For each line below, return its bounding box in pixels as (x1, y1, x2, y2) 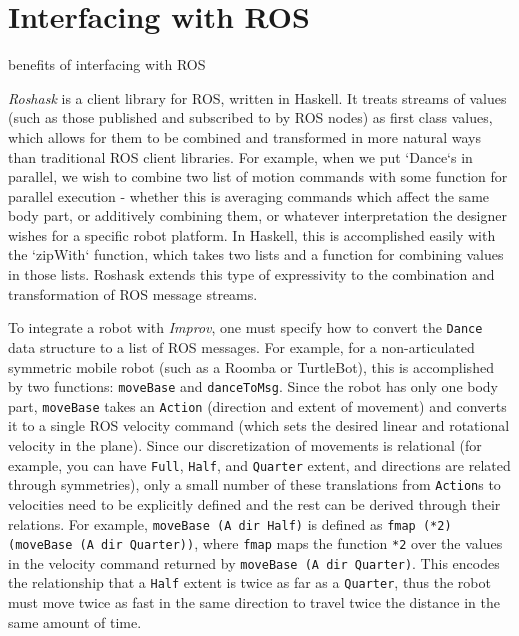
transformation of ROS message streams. (8, 283, 258, 304)
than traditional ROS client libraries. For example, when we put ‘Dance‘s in (8, 146, 473, 167)
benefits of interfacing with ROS (8, 54, 206, 75)
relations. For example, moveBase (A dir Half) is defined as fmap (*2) (8, 513, 452, 534)
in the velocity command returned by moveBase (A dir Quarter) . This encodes (8, 552, 500, 573)
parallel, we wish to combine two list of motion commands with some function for (8, 166, 508, 187)
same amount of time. (8, 611, 142, 632)
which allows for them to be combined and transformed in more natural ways (8, 126, 481, 147)
